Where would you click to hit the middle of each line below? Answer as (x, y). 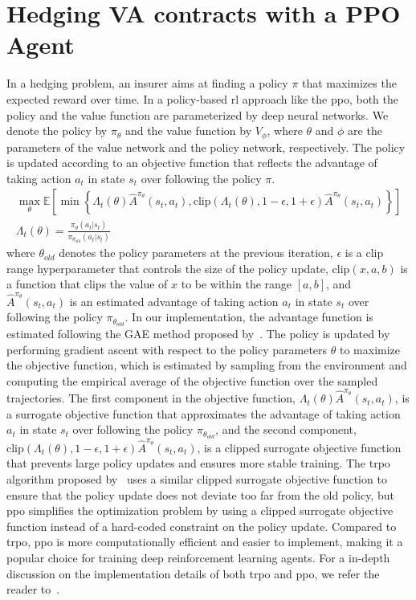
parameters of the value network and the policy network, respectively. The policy (206, 147)
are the (365, 131)
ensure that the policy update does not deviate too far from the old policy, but (200, 494)
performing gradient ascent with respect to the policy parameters (167, 349)
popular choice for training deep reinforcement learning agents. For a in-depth (198, 558)
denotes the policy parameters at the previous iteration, (196, 253)
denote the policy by (57, 131)
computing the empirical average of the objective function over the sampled (192, 380)
